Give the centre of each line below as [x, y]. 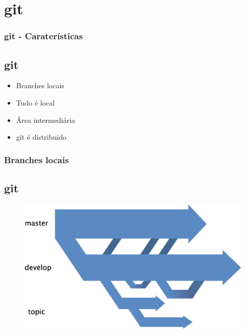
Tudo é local [35, 103]
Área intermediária [46, 120]
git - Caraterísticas [44, 36]
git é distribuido [41, 137]
